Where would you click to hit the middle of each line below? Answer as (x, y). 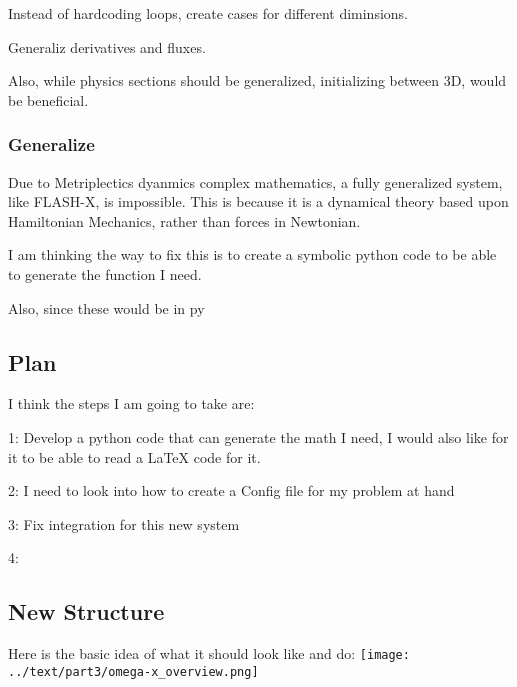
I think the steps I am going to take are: (131, 403)
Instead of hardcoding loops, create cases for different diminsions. (208, 13)
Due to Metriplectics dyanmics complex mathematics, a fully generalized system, (255, 181)
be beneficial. (48, 99)
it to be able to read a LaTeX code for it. (134, 456)
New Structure (86, 611)
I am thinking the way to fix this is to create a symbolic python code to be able (252, 254)
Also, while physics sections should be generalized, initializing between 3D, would (257, 80)
